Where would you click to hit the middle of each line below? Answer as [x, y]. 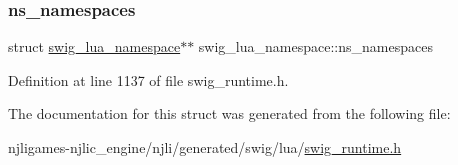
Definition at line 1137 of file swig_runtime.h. [148, 79]
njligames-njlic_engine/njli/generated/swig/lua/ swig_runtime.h [205, 147]
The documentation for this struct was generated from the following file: [229, 113]
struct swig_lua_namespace [94, 46]
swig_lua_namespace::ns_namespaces [315, 46]
